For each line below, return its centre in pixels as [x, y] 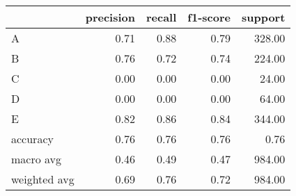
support [263, 17]
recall [161, 17]
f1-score [209, 17]
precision [110, 17]
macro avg [37, 159]
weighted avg [43, 179]
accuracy [32, 139]
